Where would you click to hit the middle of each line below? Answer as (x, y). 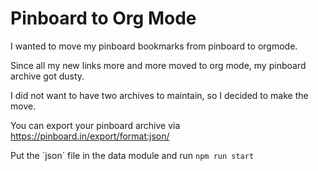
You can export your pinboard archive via (95, 125)
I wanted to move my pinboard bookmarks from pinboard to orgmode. (154, 46)
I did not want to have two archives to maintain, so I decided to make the (159, 95)
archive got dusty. (47, 76)
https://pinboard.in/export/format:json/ (90, 136)
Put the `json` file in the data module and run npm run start (132, 155)
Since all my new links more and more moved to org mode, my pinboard (158, 65)
